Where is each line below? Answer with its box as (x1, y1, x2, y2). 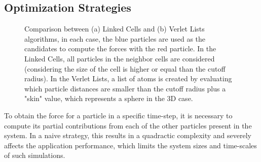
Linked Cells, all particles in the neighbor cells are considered (24, 53, 215, 63)
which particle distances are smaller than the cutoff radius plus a (24, 83, 226, 93)
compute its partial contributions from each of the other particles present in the (4, 120, 252, 131)
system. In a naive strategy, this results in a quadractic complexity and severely (4, 130, 251, 141)
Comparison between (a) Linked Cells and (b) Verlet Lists (24, 23, 205, 34)
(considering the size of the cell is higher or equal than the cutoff (24, 63, 226, 74)
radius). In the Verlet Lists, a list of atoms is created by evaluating (24, 73, 232, 84)
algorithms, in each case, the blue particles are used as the (24, 33, 206, 44)
